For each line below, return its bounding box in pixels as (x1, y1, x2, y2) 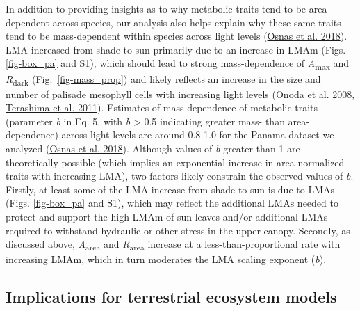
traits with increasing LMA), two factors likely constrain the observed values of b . (6, 168, 354, 183)
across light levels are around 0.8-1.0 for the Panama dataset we (61, 127, 334, 142)
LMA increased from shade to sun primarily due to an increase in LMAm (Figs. (6, 42, 346, 56)
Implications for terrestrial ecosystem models (6, 286, 337, 308)
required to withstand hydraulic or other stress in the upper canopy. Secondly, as (6, 223, 350, 237)
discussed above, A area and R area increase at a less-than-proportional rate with (6, 237, 341, 253)
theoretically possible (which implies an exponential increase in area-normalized (6, 154, 345, 169)
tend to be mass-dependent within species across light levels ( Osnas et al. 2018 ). (6, 29, 347, 43)
